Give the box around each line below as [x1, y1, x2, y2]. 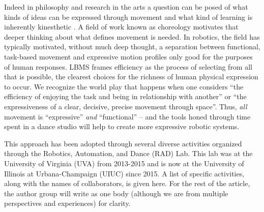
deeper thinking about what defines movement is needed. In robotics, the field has [4, 31, 260, 42]
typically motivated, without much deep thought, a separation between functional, [4, 41, 260, 52]
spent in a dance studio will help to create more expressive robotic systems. [4, 121, 240, 132]
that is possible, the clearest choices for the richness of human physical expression [4, 71, 258, 82]
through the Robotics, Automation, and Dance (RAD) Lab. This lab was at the [4, 148, 253, 159]
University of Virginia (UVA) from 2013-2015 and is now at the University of [4, 158, 244, 168]
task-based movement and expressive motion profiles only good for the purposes [4, 51, 253, 62]
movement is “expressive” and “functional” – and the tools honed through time [4, 111, 251, 122]
